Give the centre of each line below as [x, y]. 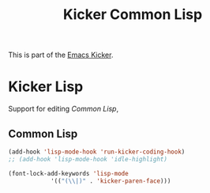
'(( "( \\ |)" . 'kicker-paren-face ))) [111, 181]
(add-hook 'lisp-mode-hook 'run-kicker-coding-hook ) [97, 152]
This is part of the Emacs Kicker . [61, 55]
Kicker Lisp [46, 87]
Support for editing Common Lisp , [64, 109]
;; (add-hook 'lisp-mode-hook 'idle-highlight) [88, 159]
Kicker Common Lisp [133, 15]
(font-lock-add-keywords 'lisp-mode [68, 173]
